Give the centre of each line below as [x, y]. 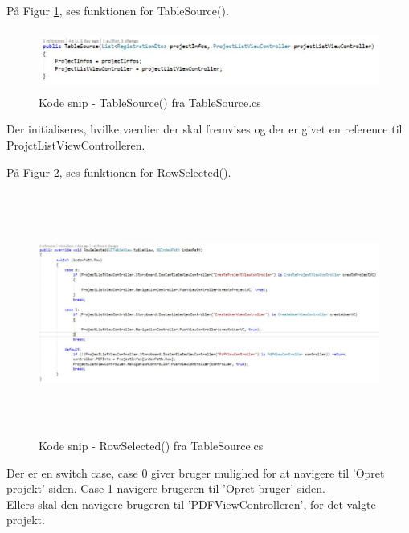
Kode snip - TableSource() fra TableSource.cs [150, 102]
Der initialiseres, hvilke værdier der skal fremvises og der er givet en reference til [204, 129]
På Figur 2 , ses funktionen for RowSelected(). [119, 172]
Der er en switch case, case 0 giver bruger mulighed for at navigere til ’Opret [196, 472]
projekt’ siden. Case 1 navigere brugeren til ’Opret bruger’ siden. [166, 488]
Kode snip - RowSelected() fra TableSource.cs [151, 446]
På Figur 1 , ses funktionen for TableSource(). [118, 10]
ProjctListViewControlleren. [76, 144]
